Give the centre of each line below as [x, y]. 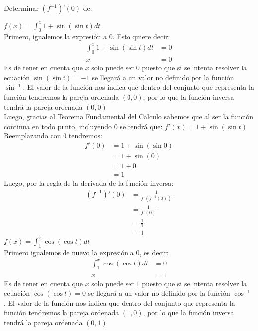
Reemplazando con [32, 136]
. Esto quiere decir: [141, 36]
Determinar [21, 8]
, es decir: [154, 252]
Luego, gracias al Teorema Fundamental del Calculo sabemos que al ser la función [129, 116]
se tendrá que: [141, 126]
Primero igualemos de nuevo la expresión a [69, 252]
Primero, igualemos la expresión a [55, 36]
